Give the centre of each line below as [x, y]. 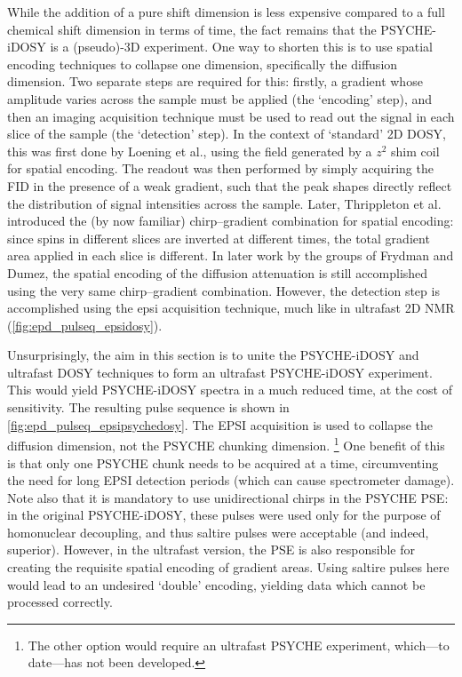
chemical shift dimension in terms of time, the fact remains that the [192, 29]
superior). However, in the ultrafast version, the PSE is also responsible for [211, 550]
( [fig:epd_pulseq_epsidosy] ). [85, 325]
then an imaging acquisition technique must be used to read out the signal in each [231, 116]
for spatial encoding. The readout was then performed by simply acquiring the [220, 168]
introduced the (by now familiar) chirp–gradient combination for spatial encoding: [231, 221]
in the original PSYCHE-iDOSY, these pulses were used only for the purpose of [224, 515]
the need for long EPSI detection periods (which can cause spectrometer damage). [231, 480]
